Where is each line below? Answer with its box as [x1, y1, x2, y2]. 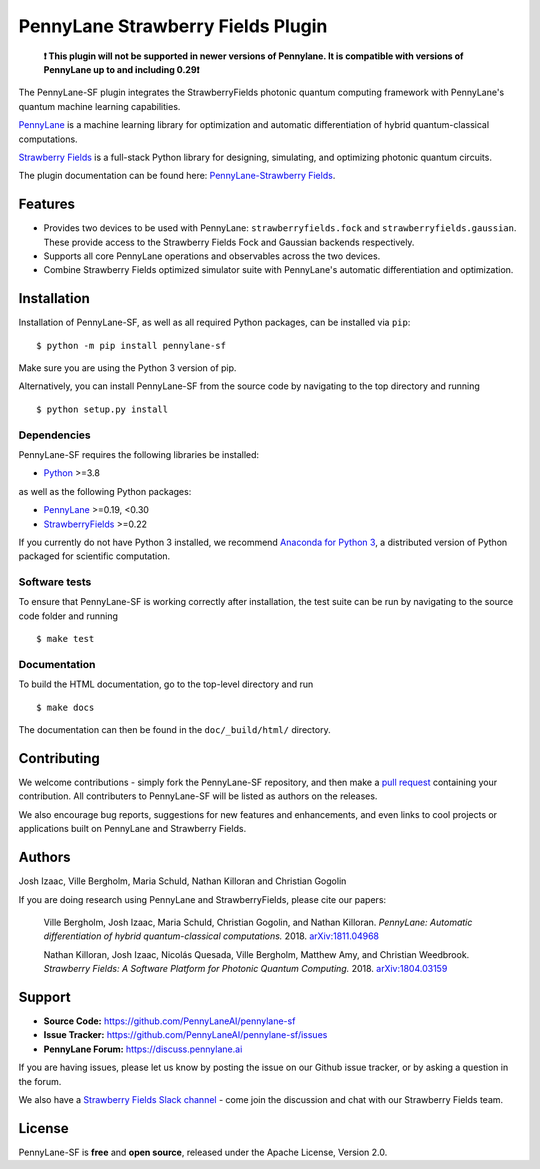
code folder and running [18, 610, 119, 622]
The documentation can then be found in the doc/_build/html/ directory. [18, 724, 331, 736]
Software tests [18, 575, 92, 589]
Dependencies [18, 428, 92, 442]
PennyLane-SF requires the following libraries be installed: [18, 448, 260, 460]
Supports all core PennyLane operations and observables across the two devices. [43, 250, 381, 262]
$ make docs [36, 701, 95, 713]
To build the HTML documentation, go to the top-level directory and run [18, 678, 314, 690]
